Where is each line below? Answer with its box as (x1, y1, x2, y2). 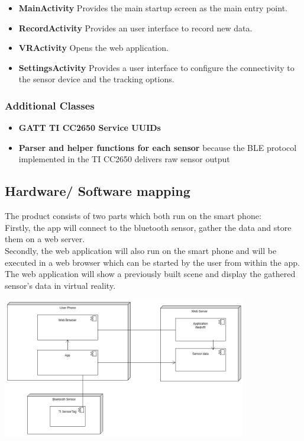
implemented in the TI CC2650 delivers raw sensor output (18, 153, 230, 165)
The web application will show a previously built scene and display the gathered (5, 268, 296, 280)
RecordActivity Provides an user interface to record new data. (18, 21, 253, 34)
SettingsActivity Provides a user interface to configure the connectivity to (18, 61, 295, 73)
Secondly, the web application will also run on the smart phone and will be (5, 244, 277, 256)
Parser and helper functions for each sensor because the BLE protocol (18, 141, 297, 153)
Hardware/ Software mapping (5, 182, 190, 200)
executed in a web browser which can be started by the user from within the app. (5, 256, 300, 268)
